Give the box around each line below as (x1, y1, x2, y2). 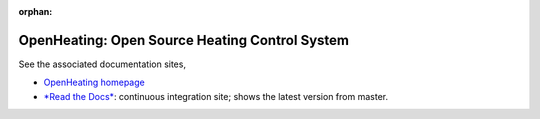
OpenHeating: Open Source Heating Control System (18, 31, 350, 49)
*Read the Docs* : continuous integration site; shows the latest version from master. (43, 90, 389, 102)
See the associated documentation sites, (18, 58, 187, 70)
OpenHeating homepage (43, 76, 145, 89)
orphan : (18, 6, 53, 17)
